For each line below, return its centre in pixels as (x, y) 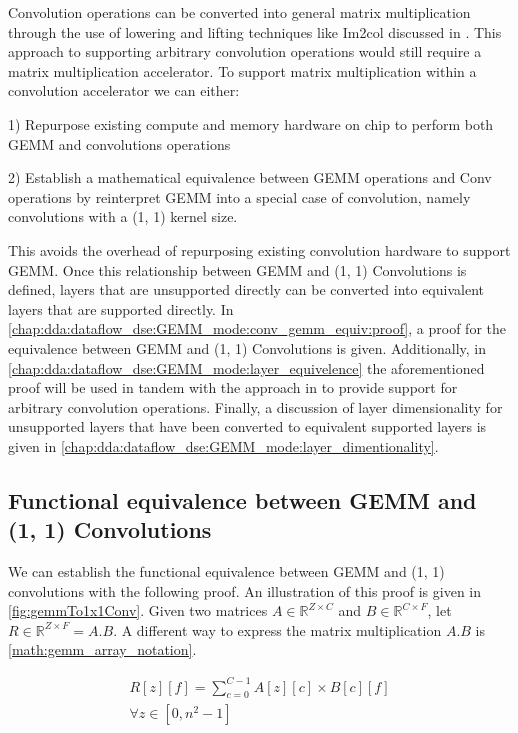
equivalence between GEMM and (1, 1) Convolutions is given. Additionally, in (247, 347)
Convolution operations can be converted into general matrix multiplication (239, 12)
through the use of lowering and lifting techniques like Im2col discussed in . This (255, 31)
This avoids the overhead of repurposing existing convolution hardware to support (259, 249)
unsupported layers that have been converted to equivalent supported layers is (247, 426)
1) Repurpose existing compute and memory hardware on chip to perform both (251, 123)
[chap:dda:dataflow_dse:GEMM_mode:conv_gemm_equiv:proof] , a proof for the (257, 328)
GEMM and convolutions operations (119, 143)
